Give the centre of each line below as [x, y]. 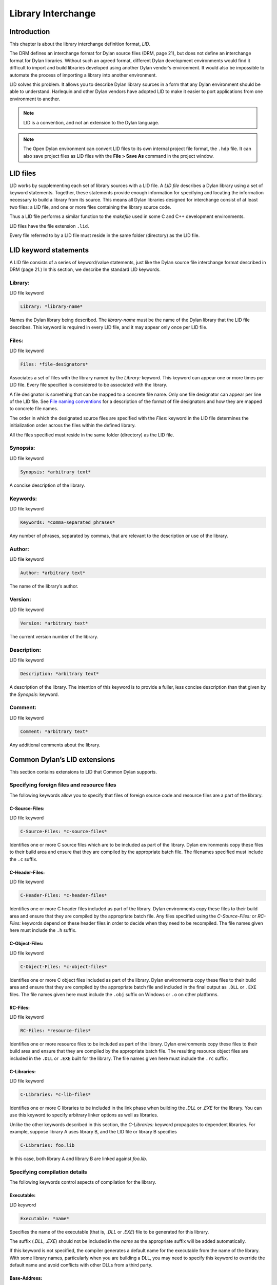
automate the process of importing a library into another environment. [83, 75]
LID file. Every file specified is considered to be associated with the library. [88, 385]
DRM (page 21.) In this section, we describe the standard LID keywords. [85, 269]
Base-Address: [26, 1278]
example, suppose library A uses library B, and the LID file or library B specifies [93, 1132]
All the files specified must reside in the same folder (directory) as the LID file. [92, 435]
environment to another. [35, 99]
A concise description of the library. [47, 485]
